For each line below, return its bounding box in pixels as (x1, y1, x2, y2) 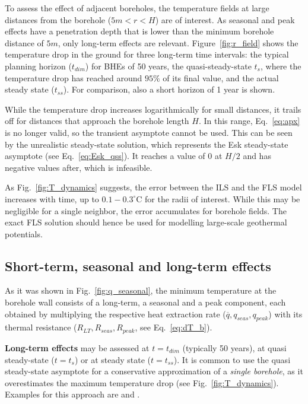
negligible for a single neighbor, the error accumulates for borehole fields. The (5, 204, 287, 217)
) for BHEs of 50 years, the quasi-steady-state (85, 59, 252, 72)
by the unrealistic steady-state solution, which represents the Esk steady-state (5, 138, 288, 150)
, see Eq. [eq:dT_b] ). (135, 321, 212, 333)
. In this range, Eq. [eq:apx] (198, 114, 300, 127)
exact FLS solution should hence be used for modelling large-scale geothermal (5, 216, 287, 228)
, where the (260, 59, 301, 72)
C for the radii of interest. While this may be (136, 192, 300, 205)
